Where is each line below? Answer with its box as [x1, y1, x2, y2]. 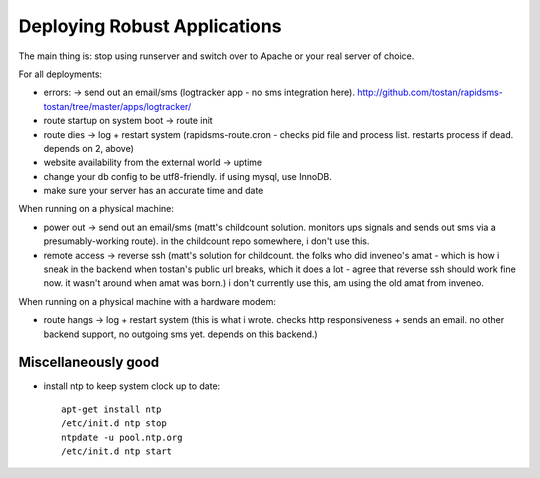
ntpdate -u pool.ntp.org [61, 431, 183, 443]
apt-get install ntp [61, 403, 162, 415]
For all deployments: [18, 68, 103, 80]
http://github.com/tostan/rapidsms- [356, 86, 504, 99]
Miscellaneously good [18, 354, 160, 371]
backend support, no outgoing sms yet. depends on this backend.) [43, 328, 319, 340]
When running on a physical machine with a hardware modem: [18, 295, 277, 307]
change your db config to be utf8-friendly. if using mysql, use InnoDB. [43, 170, 332, 182]
